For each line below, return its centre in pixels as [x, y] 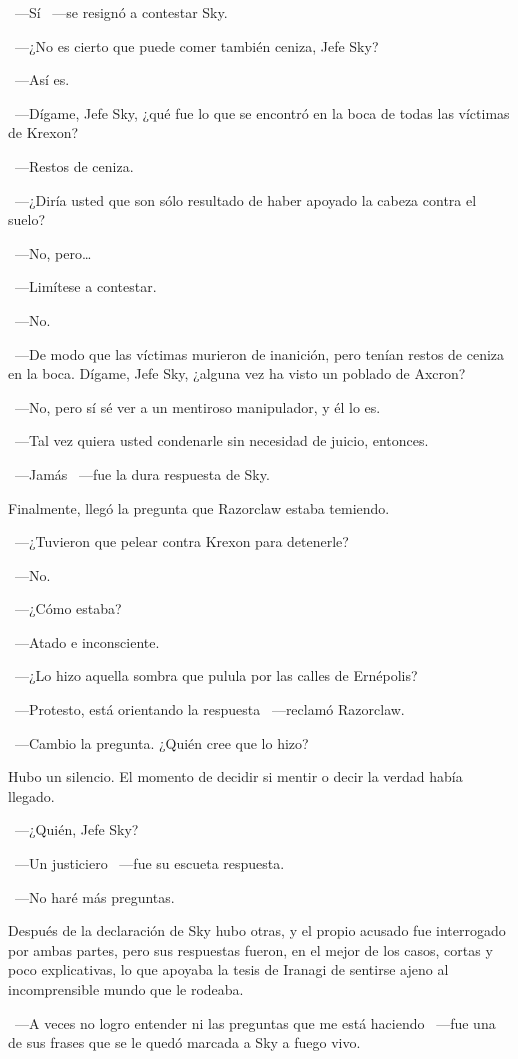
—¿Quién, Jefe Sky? [76, 829]
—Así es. [42, 79]
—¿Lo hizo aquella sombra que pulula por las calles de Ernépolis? [216, 675]
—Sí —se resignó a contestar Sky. [121, 12]
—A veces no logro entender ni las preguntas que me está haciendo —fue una [255, 1022]
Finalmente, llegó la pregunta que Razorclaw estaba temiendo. [199, 507]
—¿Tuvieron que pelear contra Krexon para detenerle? [181, 541]
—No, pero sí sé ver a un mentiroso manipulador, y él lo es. [197, 406]
